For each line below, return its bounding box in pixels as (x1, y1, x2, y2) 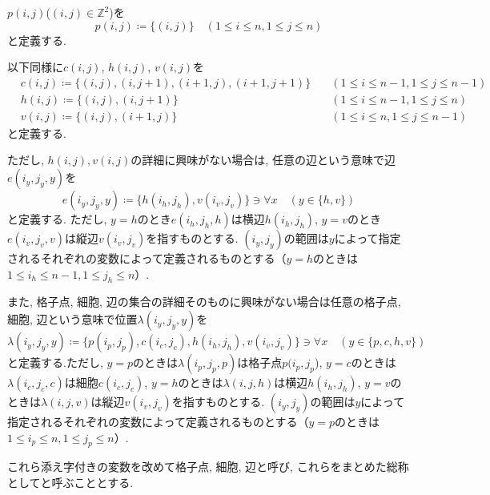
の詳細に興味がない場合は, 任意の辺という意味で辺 (131, 151, 396, 168)
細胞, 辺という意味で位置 (7, 311, 138, 328)
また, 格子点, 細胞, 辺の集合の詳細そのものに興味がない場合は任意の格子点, (7, 293, 401, 310)
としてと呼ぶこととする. (7, 474, 134, 491)
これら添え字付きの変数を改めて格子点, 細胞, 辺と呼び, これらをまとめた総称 (7, 458, 409, 475)
